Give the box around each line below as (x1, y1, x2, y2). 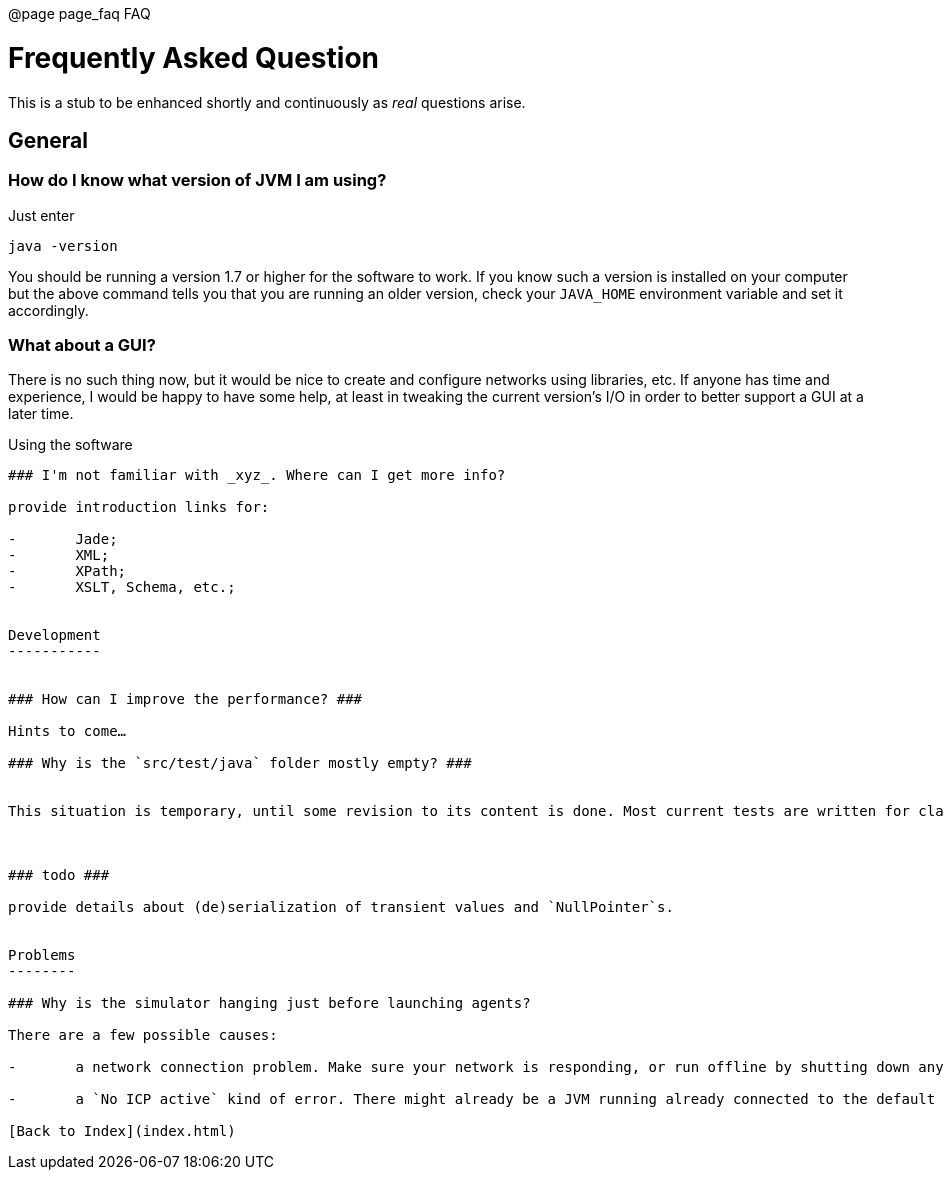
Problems (8, 947, 76, 964)
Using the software (8, 436, 133, 454)
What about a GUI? (8, 335, 156, 356)
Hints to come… (8, 723, 127, 740)
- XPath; (8, 563, 127, 580)
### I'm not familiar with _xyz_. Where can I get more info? (8, 467, 506, 484)
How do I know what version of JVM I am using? (8, 170, 387, 191)
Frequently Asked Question (8, 40, 379, 75)
